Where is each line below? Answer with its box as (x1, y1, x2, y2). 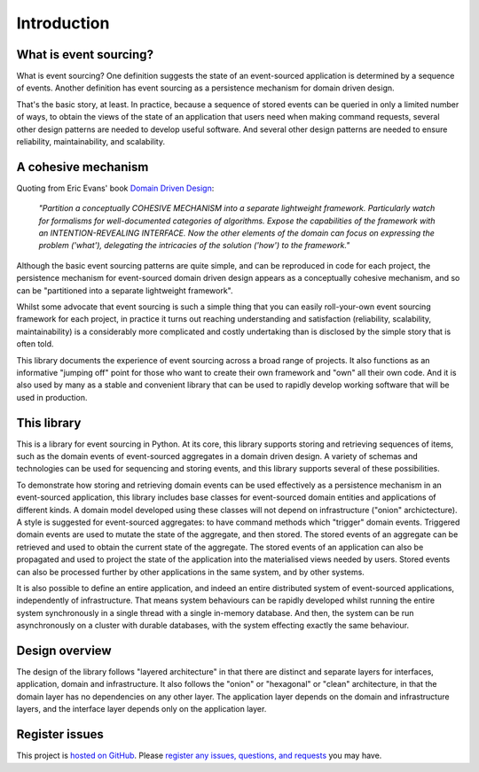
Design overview (16, 643, 112, 658)
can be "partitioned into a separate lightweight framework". (16, 285, 234, 296)
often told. (16, 339, 54, 349)
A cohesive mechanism (16, 160, 149, 175)
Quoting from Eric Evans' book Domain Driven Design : (16, 183, 215, 193)
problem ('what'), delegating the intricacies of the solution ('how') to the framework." (38, 240, 350, 251)
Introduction (16, 13, 110, 33)
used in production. (16, 392, 88, 402)
